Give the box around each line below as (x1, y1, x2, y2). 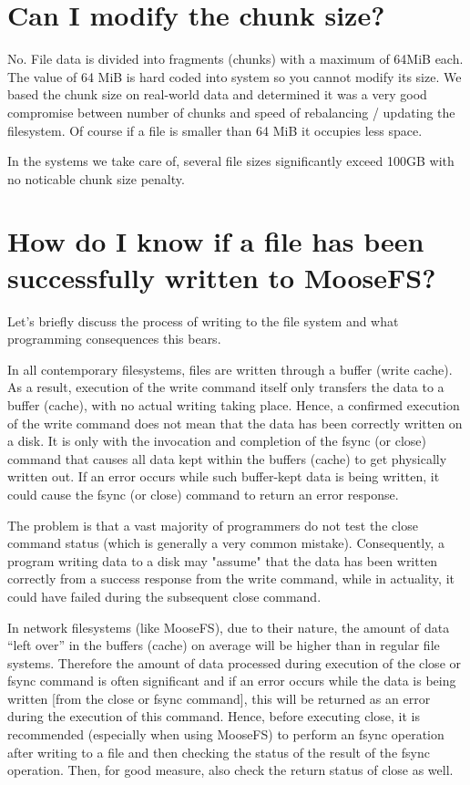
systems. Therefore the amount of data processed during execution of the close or (7, 653, 462, 672)
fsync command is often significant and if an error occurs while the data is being (7, 671, 456, 690)
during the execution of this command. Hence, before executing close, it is (7, 707, 420, 726)
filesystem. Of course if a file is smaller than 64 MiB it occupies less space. (7, 120, 423, 139)
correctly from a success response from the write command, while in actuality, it (7, 569, 455, 588)
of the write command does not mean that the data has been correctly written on (7, 413, 463, 432)
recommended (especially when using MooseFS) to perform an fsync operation (7, 725, 444, 744)
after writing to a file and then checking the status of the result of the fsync (7, 742, 430, 761)
